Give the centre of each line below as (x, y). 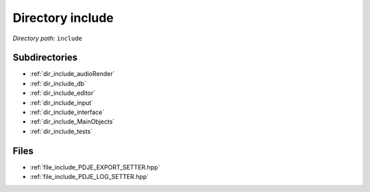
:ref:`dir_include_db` (58, 83)
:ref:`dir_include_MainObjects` (72, 122)
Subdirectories (45, 58)
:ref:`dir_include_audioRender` (72, 74)
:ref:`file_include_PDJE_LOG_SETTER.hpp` (89, 177)
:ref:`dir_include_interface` (67, 112)
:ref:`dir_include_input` (62, 102)
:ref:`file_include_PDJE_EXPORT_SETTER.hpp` (95, 167)
